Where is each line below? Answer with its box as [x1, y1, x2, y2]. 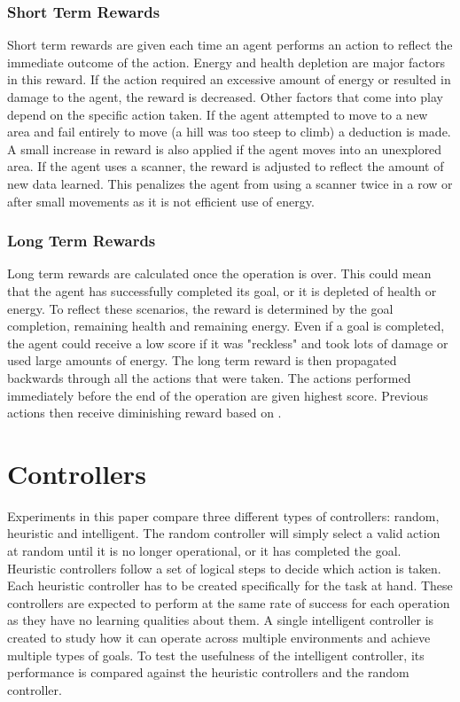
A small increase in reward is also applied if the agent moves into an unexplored [7, 139, 442, 158]
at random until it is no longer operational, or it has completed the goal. [7, 542, 402, 560]
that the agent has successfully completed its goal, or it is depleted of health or [7, 281, 437, 300]
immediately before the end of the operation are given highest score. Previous [7, 386, 429, 404]
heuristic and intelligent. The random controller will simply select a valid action [7, 524, 441, 542]
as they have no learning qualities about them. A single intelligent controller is [7, 611, 434, 629]
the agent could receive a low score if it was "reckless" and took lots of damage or [7, 333, 448, 352]
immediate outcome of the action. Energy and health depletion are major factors [7, 52, 445, 71]
